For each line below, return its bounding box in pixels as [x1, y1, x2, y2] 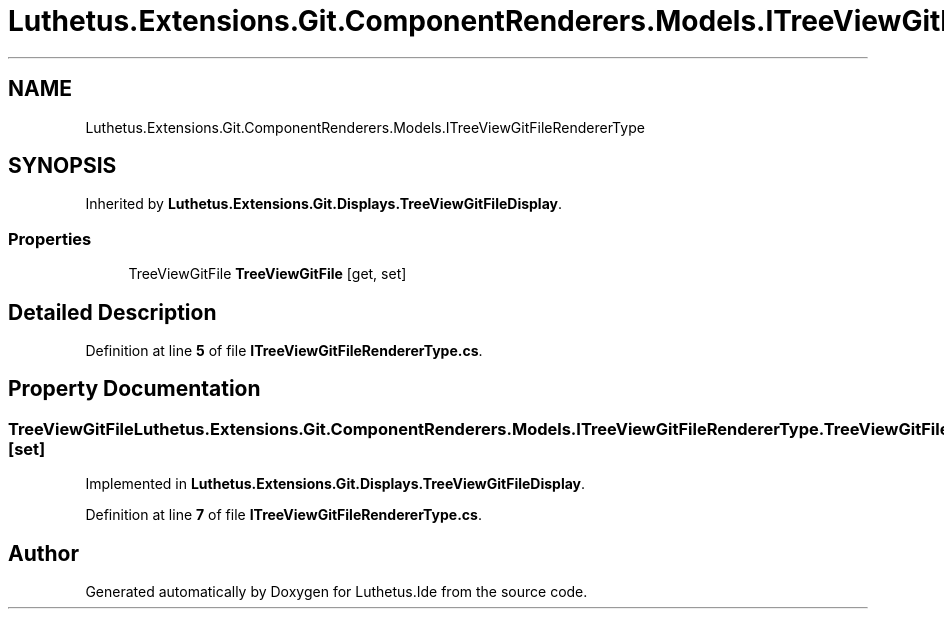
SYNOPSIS [8, 153, 117, 179]
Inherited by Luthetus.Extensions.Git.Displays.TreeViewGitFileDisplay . [85, 195, 563, 213]
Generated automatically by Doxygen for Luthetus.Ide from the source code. [85, 583, 588, 601]
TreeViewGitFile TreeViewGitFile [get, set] [128, 265, 407, 283]
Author [8, 540, 79, 566]
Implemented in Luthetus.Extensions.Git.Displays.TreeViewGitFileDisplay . [85, 475, 586, 493]
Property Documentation [8, 376, 261, 402]
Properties [8, 228, 92, 249]
